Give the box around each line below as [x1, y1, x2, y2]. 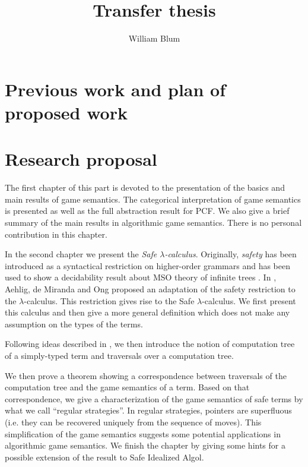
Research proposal [5, 147, 157, 171]
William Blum [128, 32, 180, 45]
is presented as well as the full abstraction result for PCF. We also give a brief [5, 204, 290, 217]
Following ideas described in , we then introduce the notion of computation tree [5, 337, 295, 350]
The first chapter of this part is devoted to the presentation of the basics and [5, 181, 285, 194]
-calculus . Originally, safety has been [164, 248, 297, 260]
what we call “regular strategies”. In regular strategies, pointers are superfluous [5, 404, 292, 416]
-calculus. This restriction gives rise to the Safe [24, 294, 195, 307]
